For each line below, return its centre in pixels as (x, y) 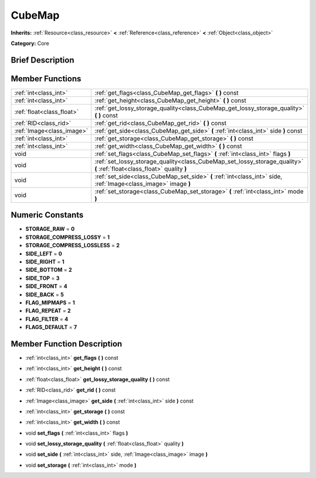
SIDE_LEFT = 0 (44, 254)
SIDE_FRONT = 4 (46, 286)
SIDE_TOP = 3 (42, 278)
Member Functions (46, 79)
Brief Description (42, 60)
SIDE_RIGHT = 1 (45, 261)
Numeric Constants (47, 215)
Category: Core (30, 43)
